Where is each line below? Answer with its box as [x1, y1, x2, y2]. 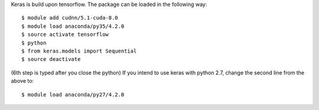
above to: [11, 77, 34, 85]
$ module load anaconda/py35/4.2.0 [21, 22, 125, 30]
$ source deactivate [21, 56, 81, 63]
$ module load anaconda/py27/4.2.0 [21, 91, 125, 98]
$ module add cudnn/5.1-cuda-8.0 [21, 15, 118, 21]
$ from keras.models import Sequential [21, 47, 137, 54]
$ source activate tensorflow [21, 31, 109, 38]
